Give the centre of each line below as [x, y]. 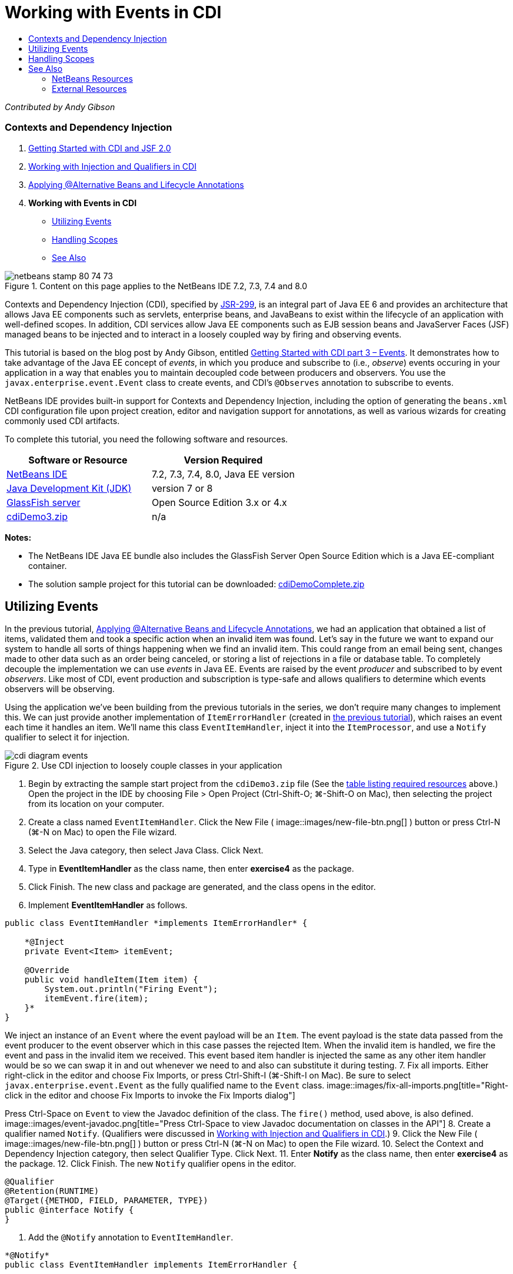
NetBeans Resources [92, 78]
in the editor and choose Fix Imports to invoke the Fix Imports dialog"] [160, 1096]
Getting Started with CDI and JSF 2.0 [100, 148]
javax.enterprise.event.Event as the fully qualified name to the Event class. [165, 1086]
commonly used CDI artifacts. [62, 421]
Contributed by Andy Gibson [60, 107]
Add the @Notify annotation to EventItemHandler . [131, 1237]
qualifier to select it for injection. [67, 737]
